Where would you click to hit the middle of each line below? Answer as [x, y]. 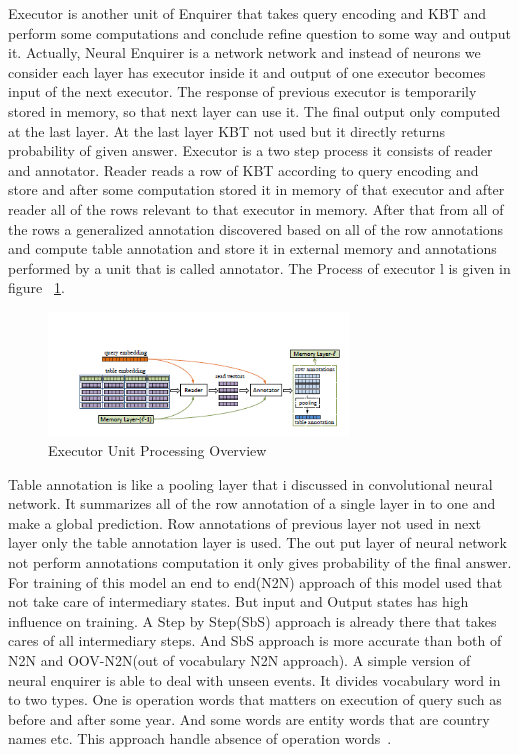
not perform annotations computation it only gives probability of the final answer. [260, 562]
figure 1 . [36, 287]
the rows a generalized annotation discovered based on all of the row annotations [256, 228]
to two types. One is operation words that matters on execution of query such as [255, 699]
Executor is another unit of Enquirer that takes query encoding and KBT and [247, 13]
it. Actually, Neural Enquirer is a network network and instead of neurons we [244, 52]
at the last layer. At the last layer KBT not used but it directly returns [227, 130]
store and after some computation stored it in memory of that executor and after [256, 189]
